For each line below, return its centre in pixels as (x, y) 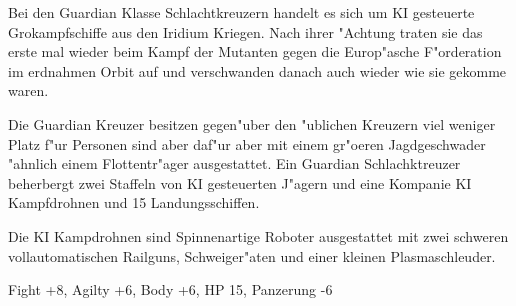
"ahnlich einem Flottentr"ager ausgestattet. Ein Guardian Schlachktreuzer (234, 163)
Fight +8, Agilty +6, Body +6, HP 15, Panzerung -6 (170, 289)
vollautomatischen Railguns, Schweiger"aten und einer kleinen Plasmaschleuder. (252, 255)
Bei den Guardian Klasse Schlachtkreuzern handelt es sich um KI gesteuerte (241, 12)
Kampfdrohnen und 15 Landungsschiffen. (134, 202)
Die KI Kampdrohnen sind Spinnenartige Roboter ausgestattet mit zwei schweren (258, 235)
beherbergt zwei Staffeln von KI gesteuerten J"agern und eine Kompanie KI (240, 182)
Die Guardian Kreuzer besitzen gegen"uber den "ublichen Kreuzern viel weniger (252, 123)
